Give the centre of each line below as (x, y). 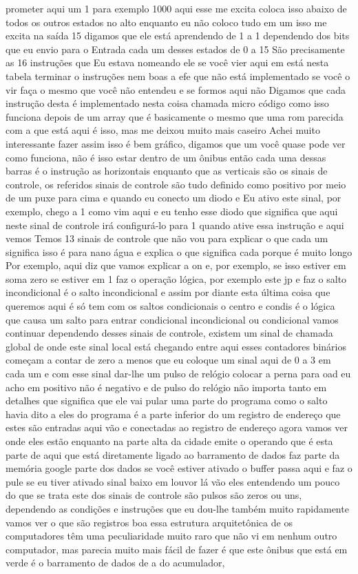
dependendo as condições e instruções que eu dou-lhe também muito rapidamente (177, 508)
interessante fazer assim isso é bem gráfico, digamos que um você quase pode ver (176, 143)
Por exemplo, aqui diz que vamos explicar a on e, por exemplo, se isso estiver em (176, 265)
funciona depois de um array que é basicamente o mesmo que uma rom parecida (175, 116)
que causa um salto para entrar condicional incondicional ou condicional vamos (172, 319)
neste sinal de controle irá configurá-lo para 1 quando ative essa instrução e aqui (175, 225)
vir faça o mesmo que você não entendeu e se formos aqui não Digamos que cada (176, 89)
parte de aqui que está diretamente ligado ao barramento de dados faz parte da (173, 454)
